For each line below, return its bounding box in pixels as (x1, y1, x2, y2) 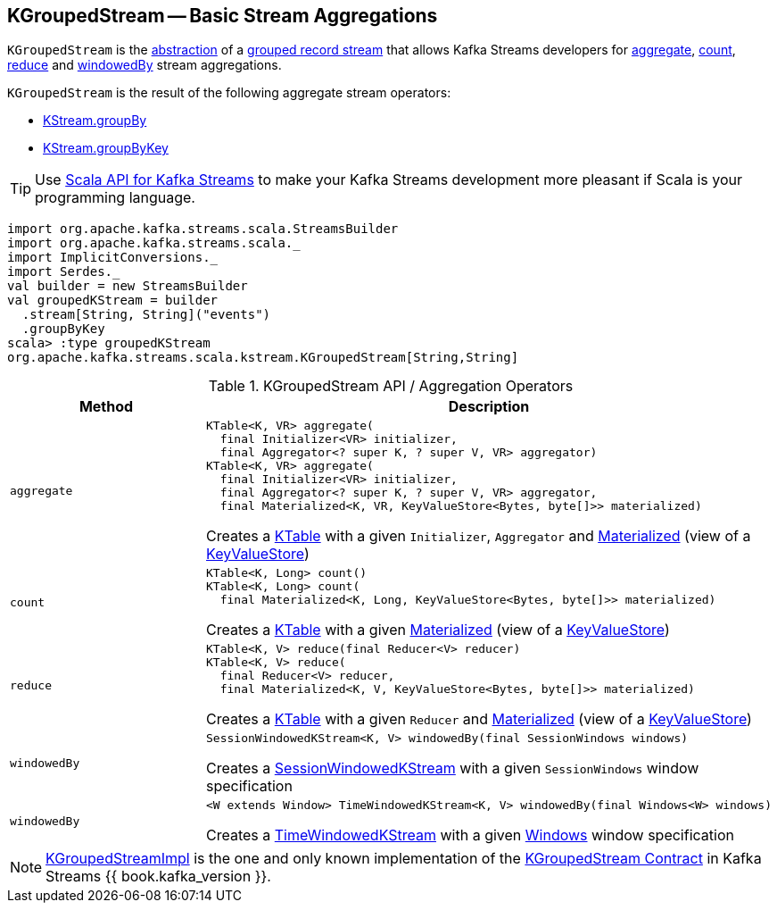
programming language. (35, 188, 195, 207)
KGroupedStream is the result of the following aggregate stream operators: (7, 85, 451, 101)
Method (79, 397, 134, 416)
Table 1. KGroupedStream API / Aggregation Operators (208, 377, 574, 396)
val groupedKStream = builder (7, 293, 219, 308)
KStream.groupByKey (43, 140, 169, 156)
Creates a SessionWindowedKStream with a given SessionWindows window (206, 759, 699, 778)
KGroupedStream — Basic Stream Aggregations (7, 4, 438, 27)
